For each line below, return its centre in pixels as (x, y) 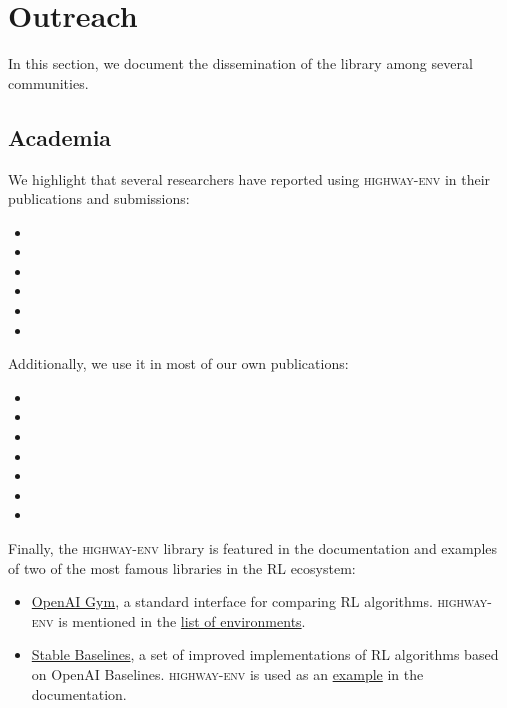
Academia (60, 136)
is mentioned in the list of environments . (182, 620)
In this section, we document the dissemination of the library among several (240, 63)
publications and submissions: (99, 198)
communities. (48, 82)
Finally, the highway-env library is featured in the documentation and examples (253, 548)
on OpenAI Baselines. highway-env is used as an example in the (227, 673)
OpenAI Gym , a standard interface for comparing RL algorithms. (232, 601)
